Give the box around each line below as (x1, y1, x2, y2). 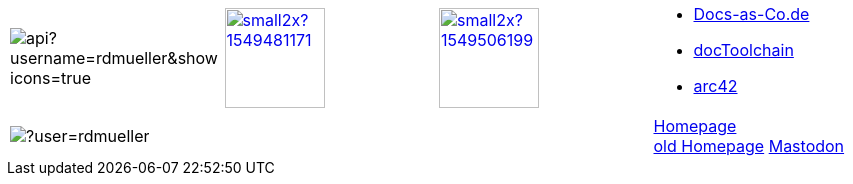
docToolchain (693, 40, 794, 60)
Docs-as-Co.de (693, 4, 810, 24)
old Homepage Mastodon (653, 136, 845, 156)
